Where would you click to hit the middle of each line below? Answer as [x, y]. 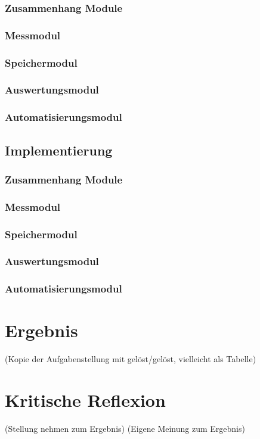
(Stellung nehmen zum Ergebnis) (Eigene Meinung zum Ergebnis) [125, 429]
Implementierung [59, 150]
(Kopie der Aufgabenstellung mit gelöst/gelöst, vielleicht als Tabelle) [131, 359]
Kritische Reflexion [85, 400]
